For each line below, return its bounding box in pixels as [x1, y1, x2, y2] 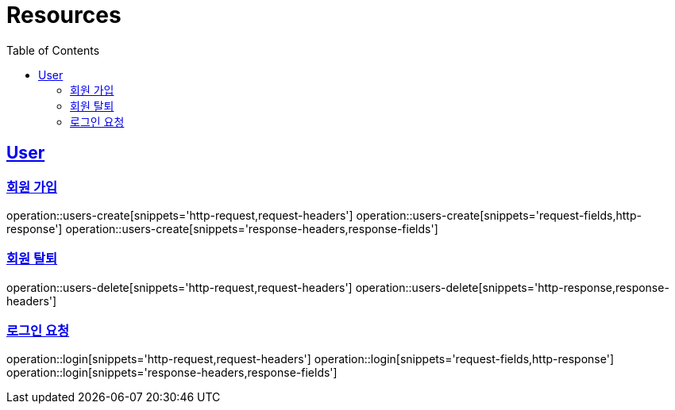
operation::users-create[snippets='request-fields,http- [356, 208, 642, 222]
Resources [6, 2, 121, 29]
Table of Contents [6, 43, 100, 57]
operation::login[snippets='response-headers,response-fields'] [6, 366, 337, 380]
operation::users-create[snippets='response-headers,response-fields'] [65, 221, 438, 236]
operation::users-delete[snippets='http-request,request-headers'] [6, 280, 353, 294]
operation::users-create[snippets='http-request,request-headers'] [6, 208, 353, 222]
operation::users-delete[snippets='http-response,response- [355, 280, 669, 294]
